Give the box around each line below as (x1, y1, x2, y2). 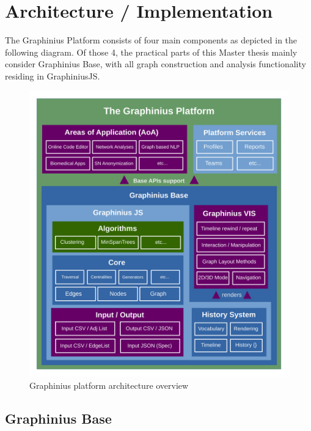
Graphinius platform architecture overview (29, 378, 189, 391)
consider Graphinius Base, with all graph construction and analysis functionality (5, 57, 306, 70)
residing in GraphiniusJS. (5, 69, 100, 82)
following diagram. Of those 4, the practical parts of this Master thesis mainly (5, 45, 298, 58)
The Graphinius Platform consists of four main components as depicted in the (5, 34, 298, 46)
